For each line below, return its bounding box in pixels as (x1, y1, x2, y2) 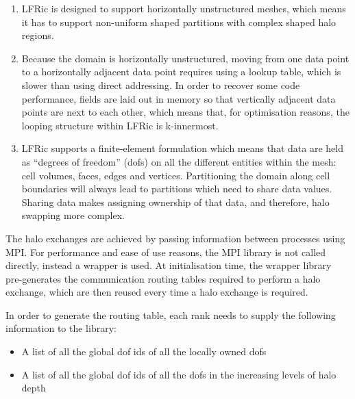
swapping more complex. (21, 208, 125, 222)
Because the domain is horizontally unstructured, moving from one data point (21, 51, 350, 65)
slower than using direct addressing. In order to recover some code (21, 77, 300, 92)
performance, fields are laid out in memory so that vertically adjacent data (21, 91, 336, 105)
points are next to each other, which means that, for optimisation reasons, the (21, 105, 350, 119)
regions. (21, 28, 54, 42)
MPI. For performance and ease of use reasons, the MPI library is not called (5, 244, 326, 259)
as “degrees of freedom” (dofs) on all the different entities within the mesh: (21, 154, 336, 168)
